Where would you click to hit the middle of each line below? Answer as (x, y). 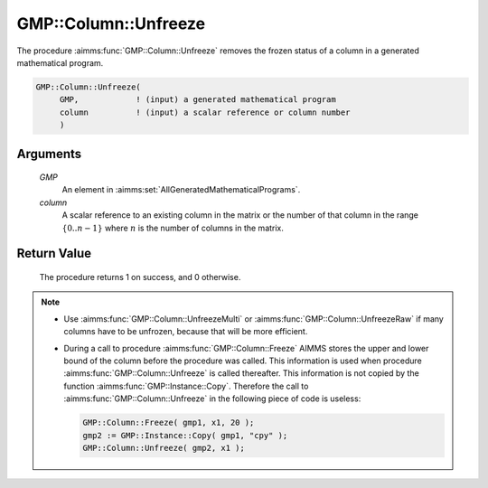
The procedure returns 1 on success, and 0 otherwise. (140, 277)
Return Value (54, 253)
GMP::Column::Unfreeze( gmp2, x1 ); (164, 448)
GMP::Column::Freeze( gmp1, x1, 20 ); (169, 423)
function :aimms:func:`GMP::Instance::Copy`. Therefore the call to (186, 386)
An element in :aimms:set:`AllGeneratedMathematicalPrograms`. (181, 190)
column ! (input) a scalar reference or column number (205, 112)
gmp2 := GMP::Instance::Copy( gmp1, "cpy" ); (185, 435)
